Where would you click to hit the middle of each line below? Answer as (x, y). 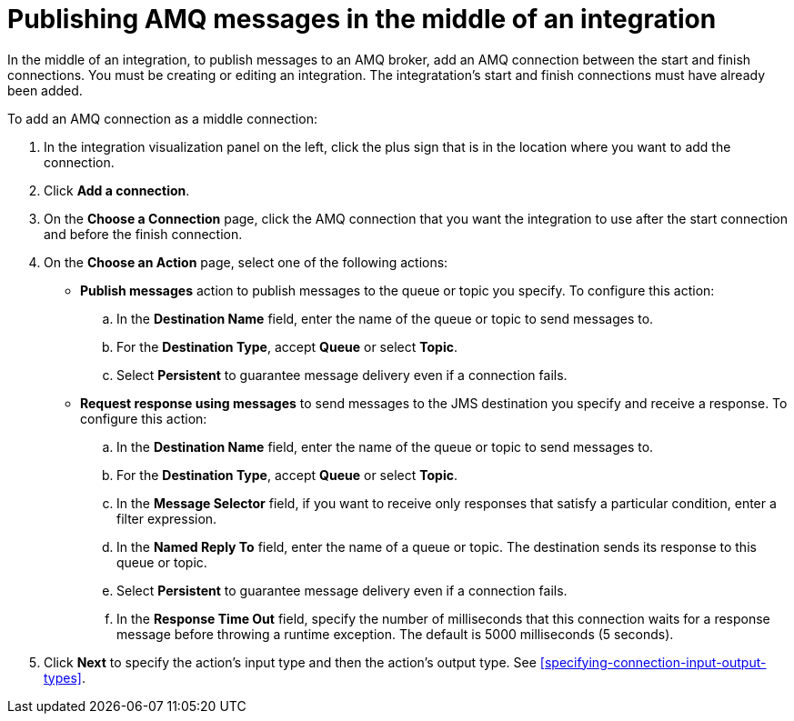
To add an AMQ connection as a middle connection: (162, 118)
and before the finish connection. (143, 234)
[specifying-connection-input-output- (653, 662)
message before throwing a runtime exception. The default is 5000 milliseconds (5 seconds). (395, 634)
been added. (45, 90)
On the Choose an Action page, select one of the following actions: (246, 262)
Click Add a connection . (117, 190)
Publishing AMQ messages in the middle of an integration (362, 19)
